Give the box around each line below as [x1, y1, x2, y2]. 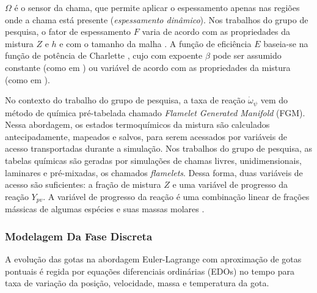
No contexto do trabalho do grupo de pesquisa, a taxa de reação [5, 94, 246, 106]
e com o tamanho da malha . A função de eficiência [59, 37, 252, 50]
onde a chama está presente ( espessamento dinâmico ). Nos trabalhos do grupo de [5, 13, 308, 26]
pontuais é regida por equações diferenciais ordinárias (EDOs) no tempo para [5, 264, 294, 277]
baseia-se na [263, 37, 308, 50]
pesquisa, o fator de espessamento [5, 25, 131, 38]
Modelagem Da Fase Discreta [5, 228, 153, 243]
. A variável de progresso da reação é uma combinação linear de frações [43, 190, 310, 202]
